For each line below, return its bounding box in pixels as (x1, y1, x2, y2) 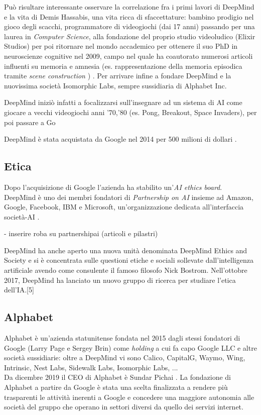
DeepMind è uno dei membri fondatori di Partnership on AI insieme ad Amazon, (4, 191, 253, 202)
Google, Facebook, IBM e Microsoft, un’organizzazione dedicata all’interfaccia (4, 201, 244, 212)
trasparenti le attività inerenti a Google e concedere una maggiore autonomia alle (4, 391, 254, 402)
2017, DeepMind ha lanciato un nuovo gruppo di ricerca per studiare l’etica (4, 274, 236, 285)
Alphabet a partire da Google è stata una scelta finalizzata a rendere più (4, 382, 228, 392)
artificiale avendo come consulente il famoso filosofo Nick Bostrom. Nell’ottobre (4, 265, 247, 275)
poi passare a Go (4, 117, 56, 127)
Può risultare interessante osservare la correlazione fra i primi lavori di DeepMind (4, 2, 254, 12)
